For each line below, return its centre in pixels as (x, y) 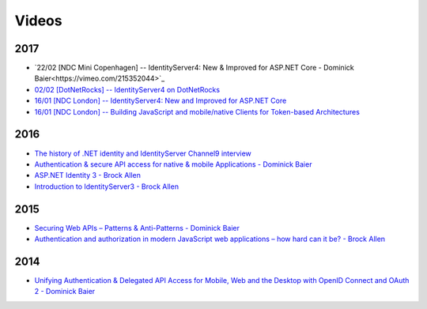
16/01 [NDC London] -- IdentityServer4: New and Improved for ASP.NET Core (161, 101)
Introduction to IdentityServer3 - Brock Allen (107, 187)
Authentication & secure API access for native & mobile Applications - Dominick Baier (173, 164)
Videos (38, 21)
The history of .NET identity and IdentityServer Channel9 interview (143, 153)
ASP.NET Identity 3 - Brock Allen (88, 175)
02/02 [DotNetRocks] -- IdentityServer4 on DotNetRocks (127, 89)
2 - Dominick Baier (65, 292)
